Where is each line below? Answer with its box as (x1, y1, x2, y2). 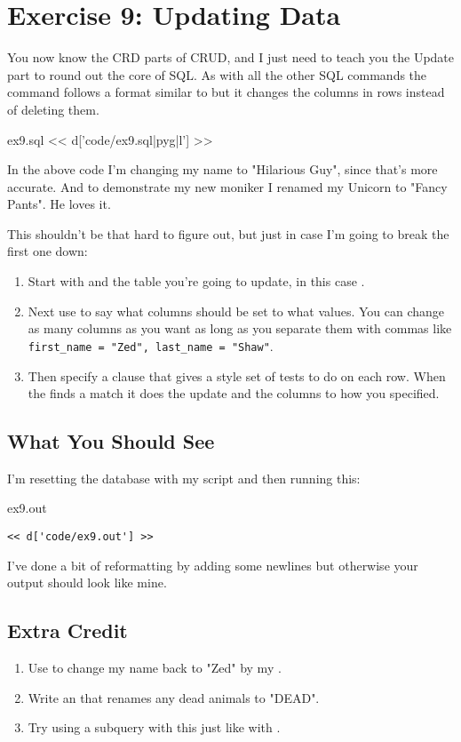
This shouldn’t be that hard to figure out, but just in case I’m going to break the (7, 224, 449, 243)
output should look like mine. (7, 573, 167, 592)
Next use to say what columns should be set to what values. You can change (28, 301, 445, 320)
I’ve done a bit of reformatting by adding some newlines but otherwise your (7, 555, 418, 574)
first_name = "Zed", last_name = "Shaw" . (28, 336, 274, 355)
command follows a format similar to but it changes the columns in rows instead (7, 83, 445, 101)
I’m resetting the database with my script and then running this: (7, 468, 361, 487)
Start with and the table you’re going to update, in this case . (28, 272, 365, 291)
